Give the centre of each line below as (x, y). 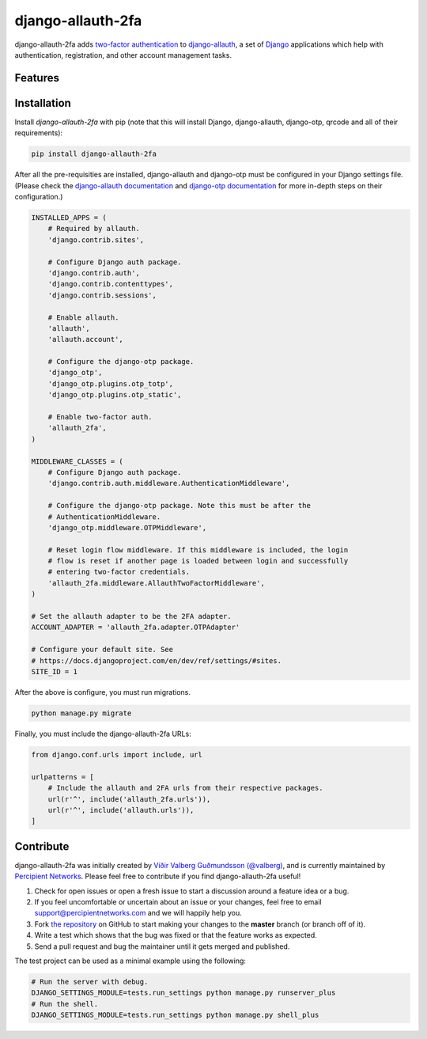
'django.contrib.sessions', (102, 295)
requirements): (39, 133)
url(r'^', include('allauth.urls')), (121, 810)
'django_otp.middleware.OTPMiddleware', (127, 527)
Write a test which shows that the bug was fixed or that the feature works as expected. (176, 935)
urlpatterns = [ (63, 777)
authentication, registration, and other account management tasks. (123, 55)
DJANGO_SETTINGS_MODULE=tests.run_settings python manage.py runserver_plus (183, 993)
